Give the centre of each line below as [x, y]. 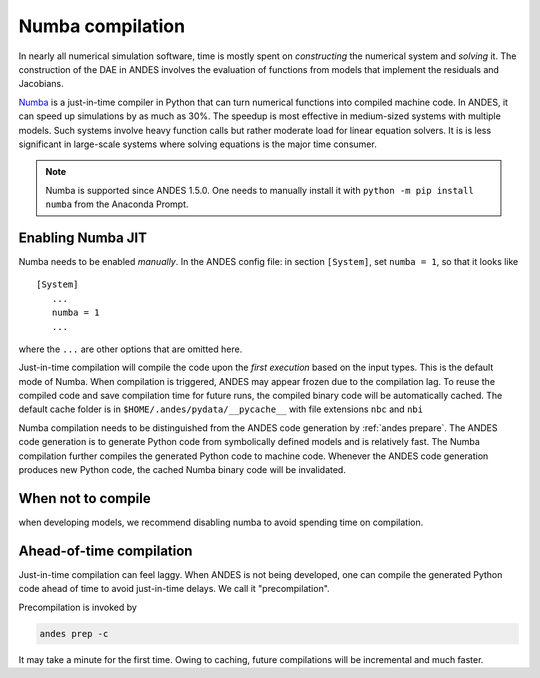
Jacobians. [41, 84]
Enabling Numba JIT [82, 237]
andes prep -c [74, 633]
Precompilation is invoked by [77, 607]
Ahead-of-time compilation [105, 550]
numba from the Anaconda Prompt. [117, 204]
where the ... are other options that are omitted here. [130, 349]
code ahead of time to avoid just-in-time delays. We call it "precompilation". [174, 589]
